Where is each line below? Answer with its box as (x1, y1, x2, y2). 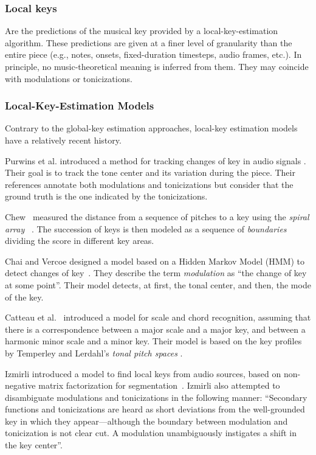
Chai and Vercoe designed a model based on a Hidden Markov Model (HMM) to (5, 254, 304, 267)
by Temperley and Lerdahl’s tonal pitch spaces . (5, 346, 183, 359)
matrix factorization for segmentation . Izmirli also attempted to (38, 379, 280, 392)
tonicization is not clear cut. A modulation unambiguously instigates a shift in (5, 426, 297, 439)
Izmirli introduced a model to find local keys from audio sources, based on (5, 367, 281, 380)
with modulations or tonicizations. (5, 72, 132, 85)
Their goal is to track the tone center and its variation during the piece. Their (5, 166, 295, 179)
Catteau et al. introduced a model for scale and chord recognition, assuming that (5, 311, 311, 324)
